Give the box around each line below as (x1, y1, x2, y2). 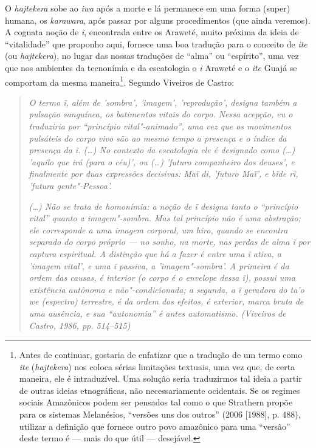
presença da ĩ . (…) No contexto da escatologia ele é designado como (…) (29, 143, 295, 156)
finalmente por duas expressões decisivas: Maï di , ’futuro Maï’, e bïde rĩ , (29, 167, 298, 180)
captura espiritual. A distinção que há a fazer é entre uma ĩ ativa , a (29, 247, 281, 260)
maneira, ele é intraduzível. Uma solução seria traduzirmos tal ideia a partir (19, 372, 302, 385)
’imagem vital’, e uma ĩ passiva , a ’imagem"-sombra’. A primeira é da (29, 259, 289, 272)
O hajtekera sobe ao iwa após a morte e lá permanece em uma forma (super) (5, 2, 290, 14)
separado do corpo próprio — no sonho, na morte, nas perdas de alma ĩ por (29, 235, 311, 248)
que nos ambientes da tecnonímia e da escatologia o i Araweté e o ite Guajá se (5, 61, 297, 74)
